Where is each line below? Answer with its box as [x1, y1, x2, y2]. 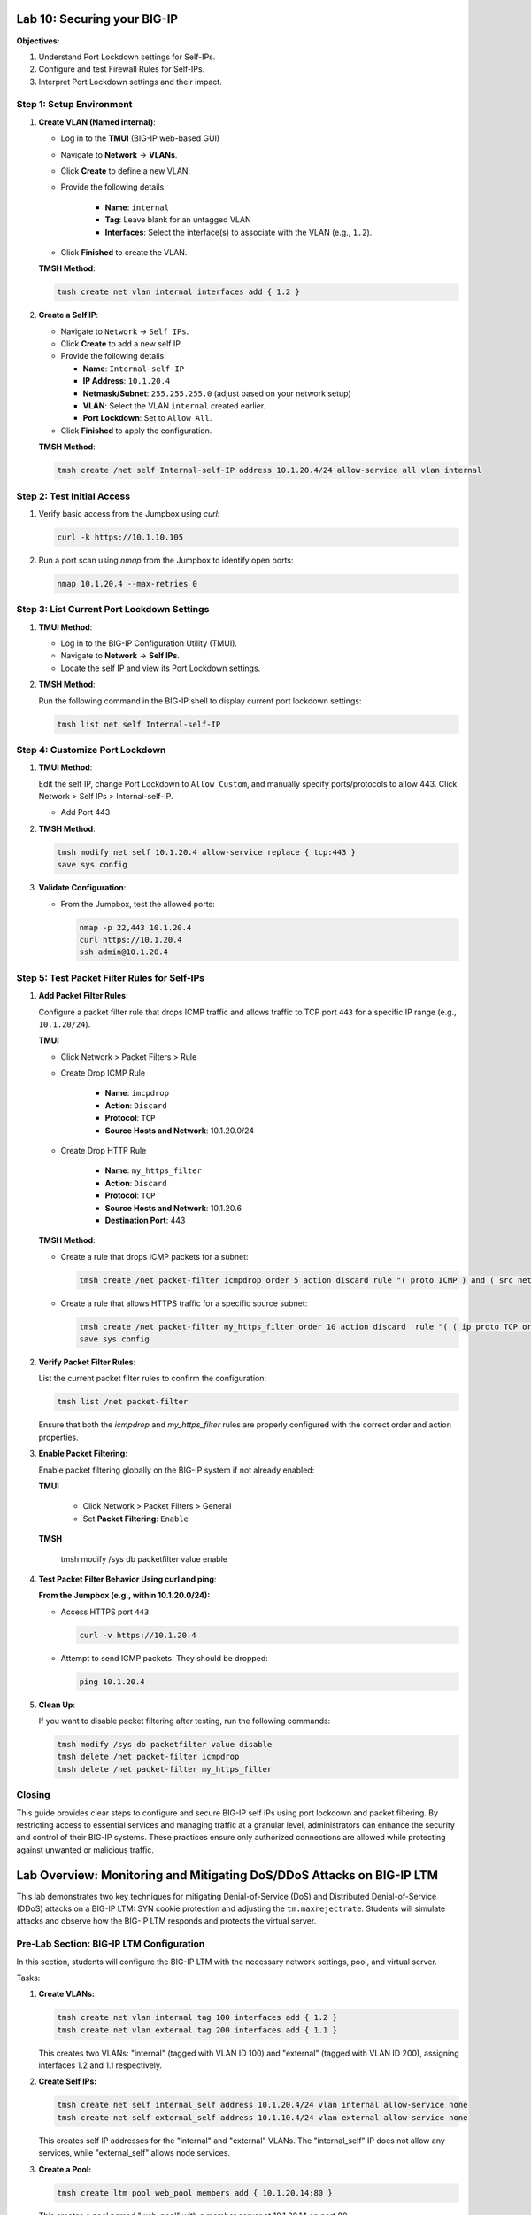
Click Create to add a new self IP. [60, 338, 183, 349]
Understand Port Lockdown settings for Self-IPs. [38, 51, 216, 62]
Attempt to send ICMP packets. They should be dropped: [60, 1652, 269, 1663]
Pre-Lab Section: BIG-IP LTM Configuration [16, 1938, 205, 1950]
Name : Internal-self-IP [82, 363, 185, 374]
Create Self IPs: [38, 2076, 97, 2087]
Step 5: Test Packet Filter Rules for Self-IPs [16, 971, 205, 983]
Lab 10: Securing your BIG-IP [16, 12, 179, 27]
